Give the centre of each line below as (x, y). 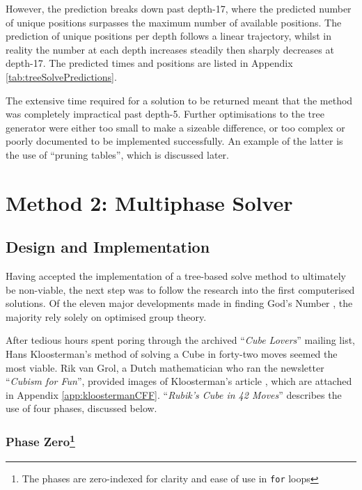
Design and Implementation (108, 247)
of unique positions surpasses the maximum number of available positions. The (174, 22)
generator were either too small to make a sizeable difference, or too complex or (175, 127)
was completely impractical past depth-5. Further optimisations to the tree (165, 114)
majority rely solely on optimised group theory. (106, 316)
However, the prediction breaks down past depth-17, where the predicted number (179, 8)
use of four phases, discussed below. (81, 408)
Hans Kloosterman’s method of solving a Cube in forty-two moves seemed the (172, 354)
